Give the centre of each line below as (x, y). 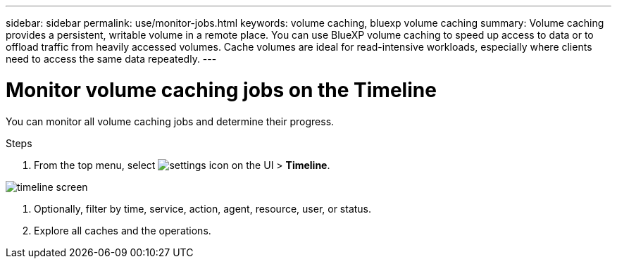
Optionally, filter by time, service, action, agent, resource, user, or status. (203, 208)
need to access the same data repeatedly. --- (111, 59)
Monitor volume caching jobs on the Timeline (221, 90)
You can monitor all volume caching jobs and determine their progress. (170, 121)
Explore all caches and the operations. (123, 230)
